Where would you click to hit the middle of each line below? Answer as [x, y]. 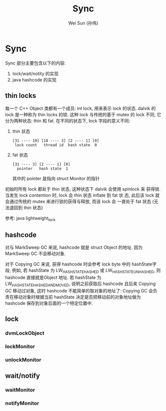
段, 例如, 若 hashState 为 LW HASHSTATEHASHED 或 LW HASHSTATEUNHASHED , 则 [83, 271]
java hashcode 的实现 [34, 79]
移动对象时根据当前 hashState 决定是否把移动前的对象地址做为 [77, 297]
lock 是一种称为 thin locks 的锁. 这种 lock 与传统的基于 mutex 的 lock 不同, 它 [83, 114]
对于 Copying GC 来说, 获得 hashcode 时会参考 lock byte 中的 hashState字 [81, 264]
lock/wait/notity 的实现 [35, 73]
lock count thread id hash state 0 [56, 145]
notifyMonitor [22, 404]
